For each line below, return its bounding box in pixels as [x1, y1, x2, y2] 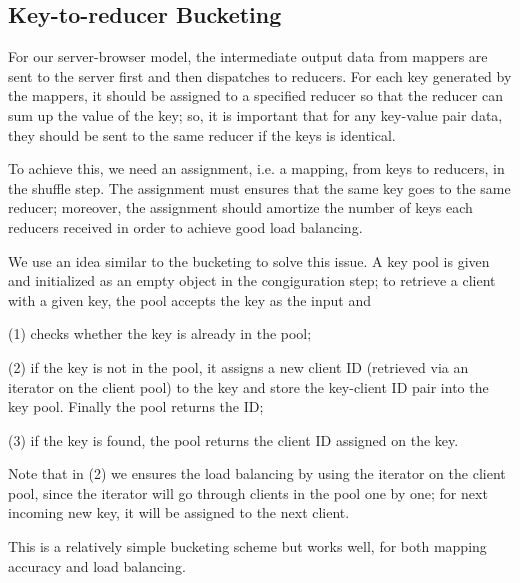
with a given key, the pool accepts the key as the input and [8, 289, 371, 310]
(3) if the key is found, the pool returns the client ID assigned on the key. [8, 429, 459, 450]
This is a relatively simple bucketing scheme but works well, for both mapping [8, 536, 487, 557]
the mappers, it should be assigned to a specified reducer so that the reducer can [8, 85, 503, 106]
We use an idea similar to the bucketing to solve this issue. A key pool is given [8, 250, 490, 271]
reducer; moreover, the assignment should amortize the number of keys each [8, 197, 473, 218]
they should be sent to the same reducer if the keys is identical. [8, 124, 396, 145]
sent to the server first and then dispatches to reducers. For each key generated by [8, 65, 512, 86]
